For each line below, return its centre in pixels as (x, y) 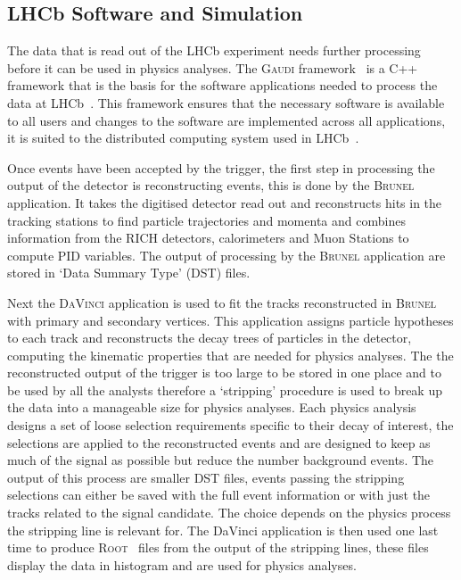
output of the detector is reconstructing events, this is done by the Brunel (211, 185)
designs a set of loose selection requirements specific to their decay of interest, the (230, 425)
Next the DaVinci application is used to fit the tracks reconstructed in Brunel (222, 302)
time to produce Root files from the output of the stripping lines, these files (218, 547)
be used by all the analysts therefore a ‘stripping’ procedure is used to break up (225, 389)
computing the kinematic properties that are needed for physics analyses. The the (230, 355)
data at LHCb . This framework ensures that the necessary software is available (226, 102)
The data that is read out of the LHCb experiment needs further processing (214, 50)
